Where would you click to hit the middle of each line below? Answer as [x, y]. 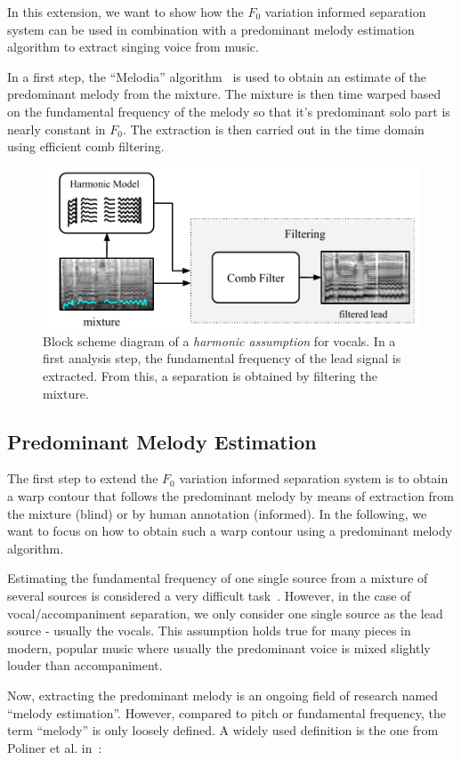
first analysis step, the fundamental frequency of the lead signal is [222, 358]
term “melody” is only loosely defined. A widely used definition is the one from [223, 730]
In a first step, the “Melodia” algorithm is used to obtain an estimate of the [217, 76]
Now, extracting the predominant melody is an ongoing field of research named [223, 695]
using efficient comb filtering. [86, 146]
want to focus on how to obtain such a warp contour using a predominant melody [230, 531]
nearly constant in [57, 129]
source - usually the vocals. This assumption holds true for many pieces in [209, 631]
